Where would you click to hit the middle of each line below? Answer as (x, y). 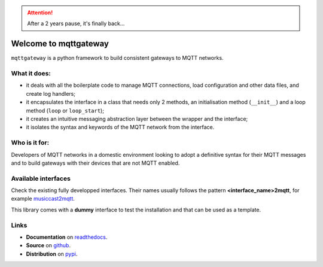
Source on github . (48, 245)
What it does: (31, 74)
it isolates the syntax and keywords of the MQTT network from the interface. (120, 127)
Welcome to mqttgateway (60, 44)
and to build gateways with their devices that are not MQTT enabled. (95, 163)
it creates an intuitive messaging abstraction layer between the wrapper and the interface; (137, 119)
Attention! (40, 13)
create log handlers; (51, 93)
